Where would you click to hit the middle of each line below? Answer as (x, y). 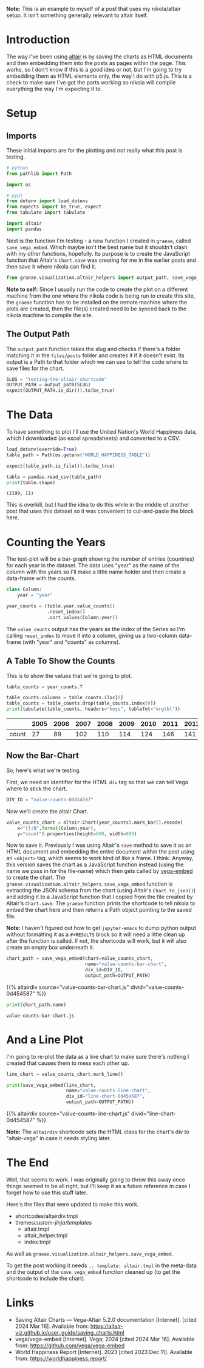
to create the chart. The (36, 878)
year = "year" (35, 595)
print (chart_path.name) (36, 1005)
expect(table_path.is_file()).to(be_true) (61, 466)
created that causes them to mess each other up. (68, 1063)
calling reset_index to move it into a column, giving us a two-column (92, 635)
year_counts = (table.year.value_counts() (61, 606)
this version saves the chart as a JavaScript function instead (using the (95, 864)
